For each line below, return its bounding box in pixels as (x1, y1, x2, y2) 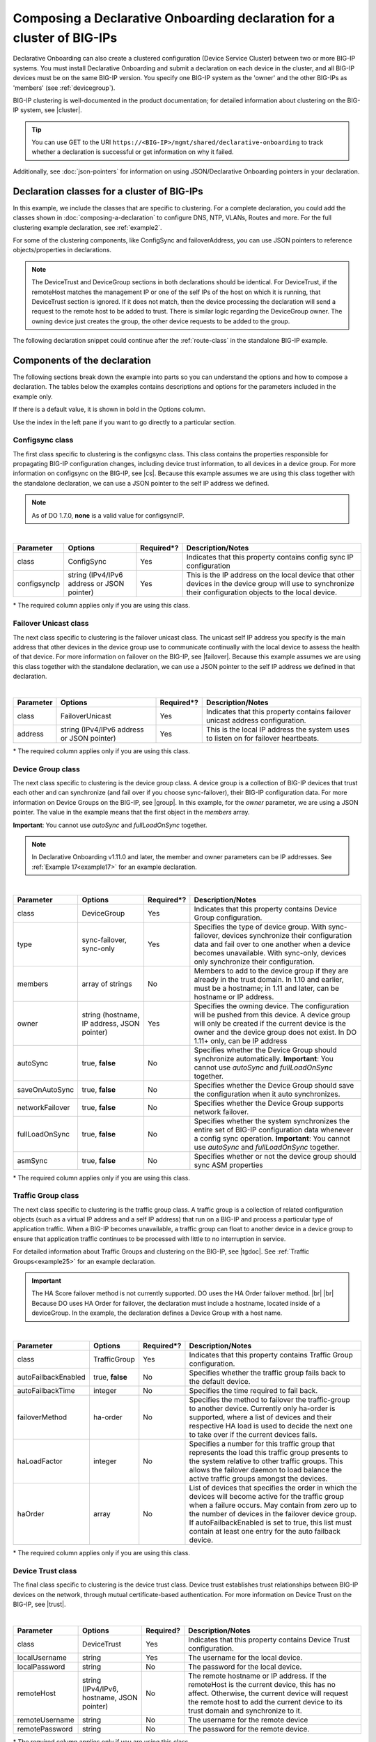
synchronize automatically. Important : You (194, 1054, 334, 1063)
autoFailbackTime (17, 1385, 76, 1395)
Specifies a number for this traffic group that (189, 1439, 336, 1449)
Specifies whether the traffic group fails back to (189, 1368, 346, 1378)
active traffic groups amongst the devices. (189, 1474, 328, 1483)
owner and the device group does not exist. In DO (194, 1027, 357, 1037)
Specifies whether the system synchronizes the (194, 1116, 350, 1125)
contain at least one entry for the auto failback (189, 1526, 341, 1536)
